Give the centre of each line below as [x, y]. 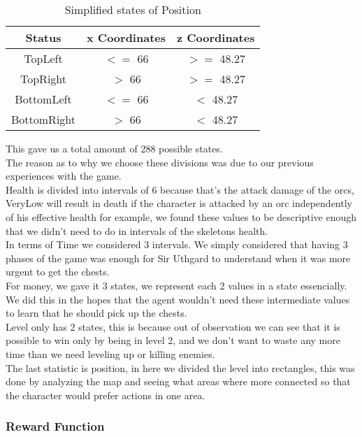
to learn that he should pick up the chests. [96, 313]
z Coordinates [216, 37]
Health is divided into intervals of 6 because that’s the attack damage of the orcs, [180, 189]
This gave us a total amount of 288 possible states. [114, 148]
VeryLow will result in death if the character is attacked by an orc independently [179, 203]
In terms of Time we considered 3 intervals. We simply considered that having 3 [177, 244]
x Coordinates [126, 37]
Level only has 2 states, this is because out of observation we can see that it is [173, 326]
